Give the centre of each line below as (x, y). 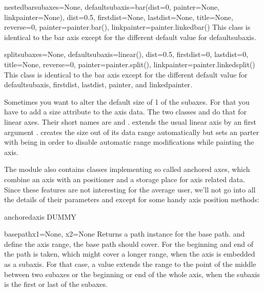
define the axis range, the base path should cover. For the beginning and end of (129, 244)
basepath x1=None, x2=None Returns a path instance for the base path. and (125, 234)
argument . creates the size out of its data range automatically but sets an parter (132, 132)
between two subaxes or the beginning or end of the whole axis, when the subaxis (132, 274)
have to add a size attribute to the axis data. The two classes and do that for (125, 112)
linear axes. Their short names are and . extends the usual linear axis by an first (130, 121)
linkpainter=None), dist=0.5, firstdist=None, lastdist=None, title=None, (119, 17)
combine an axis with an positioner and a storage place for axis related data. (125, 179)
